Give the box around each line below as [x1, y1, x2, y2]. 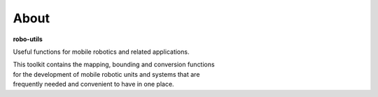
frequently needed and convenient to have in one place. [13, 80, 174, 89]
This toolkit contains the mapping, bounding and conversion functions [13, 60, 215, 69]
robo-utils [13, 35, 43, 43]
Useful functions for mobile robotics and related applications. [13, 47, 190, 56]
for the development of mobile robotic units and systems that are [13, 70, 200, 78]
